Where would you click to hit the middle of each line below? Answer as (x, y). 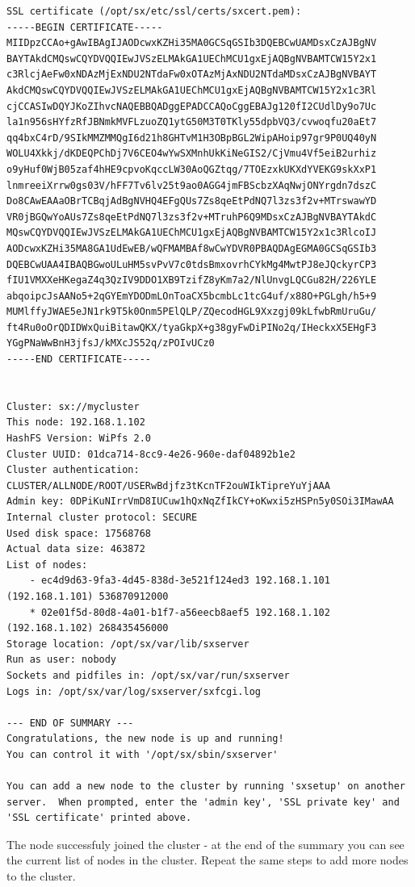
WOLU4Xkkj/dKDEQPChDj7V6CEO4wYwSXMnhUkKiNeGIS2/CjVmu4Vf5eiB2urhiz (192, 154)
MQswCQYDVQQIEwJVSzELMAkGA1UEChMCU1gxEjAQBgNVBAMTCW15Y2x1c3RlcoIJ (192, 233)
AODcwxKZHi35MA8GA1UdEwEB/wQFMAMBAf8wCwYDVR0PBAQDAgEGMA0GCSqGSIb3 (192, 248)
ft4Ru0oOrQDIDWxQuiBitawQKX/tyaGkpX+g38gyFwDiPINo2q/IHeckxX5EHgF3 (192, 327)
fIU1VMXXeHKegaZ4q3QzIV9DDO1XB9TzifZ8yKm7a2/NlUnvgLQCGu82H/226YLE (192, 280)
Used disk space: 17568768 (79, 533)
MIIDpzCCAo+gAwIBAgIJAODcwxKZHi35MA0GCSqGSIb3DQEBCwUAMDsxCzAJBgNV (192, 43)
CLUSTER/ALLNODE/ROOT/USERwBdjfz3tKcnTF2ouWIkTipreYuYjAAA (168, 485)
